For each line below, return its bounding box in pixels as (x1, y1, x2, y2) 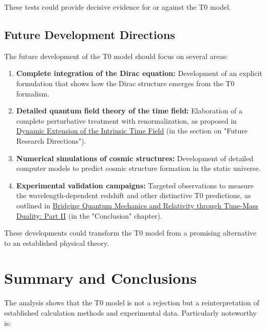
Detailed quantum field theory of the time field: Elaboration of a (16, 105, 243, 116)
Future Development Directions (4, 26, 175, 42)
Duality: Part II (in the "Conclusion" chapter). (16, 210, 162, 221)
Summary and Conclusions (4, 267, 197, 288)
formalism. (16, 88, 50, 99)
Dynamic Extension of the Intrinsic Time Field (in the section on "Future (16, 125, 248, 136)
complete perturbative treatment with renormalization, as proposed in (16, 115, 237, 126)
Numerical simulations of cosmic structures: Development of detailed (16, 152, 254, 163)
